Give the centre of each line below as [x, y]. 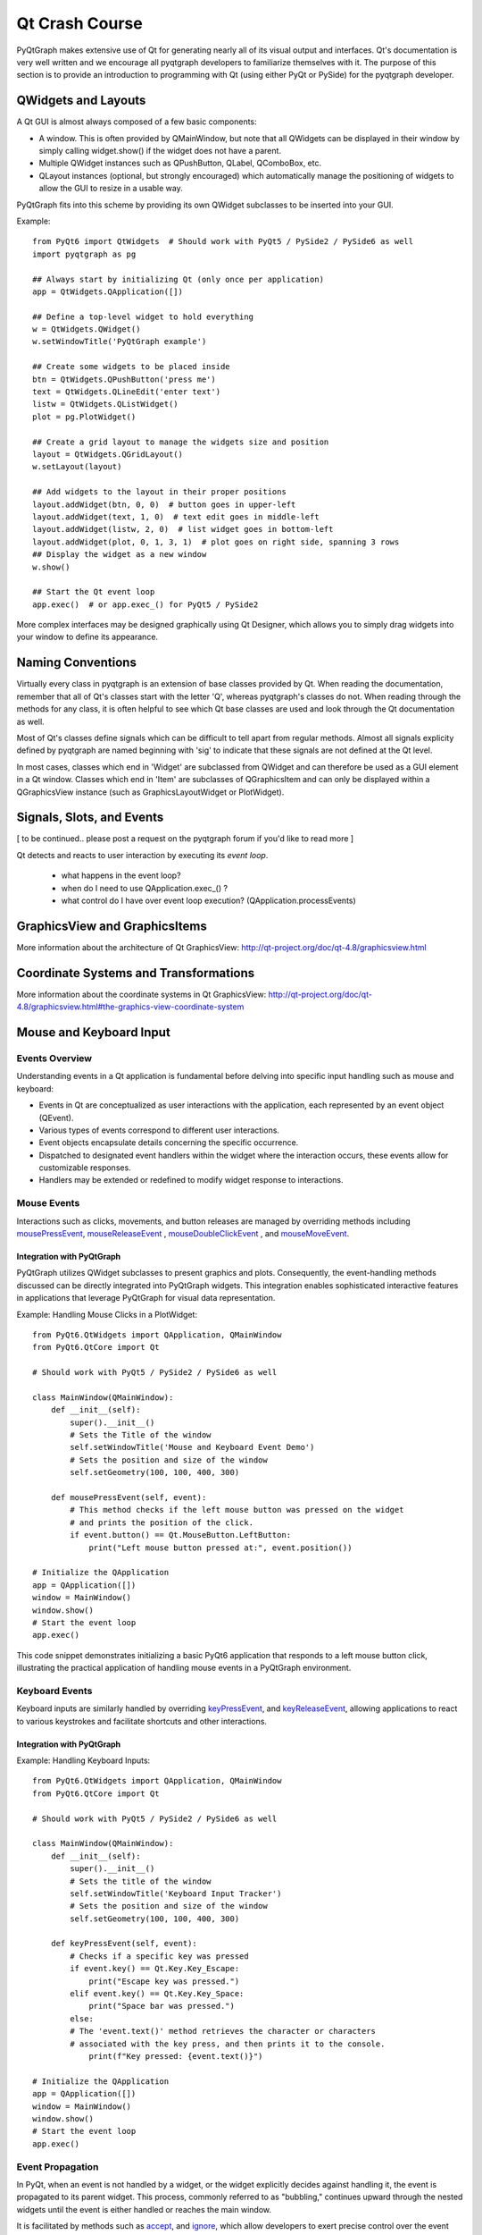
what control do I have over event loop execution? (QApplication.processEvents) [208, 900]
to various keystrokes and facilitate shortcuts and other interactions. [142, 1721]
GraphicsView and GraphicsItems [112, 926]
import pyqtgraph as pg [84, 254]
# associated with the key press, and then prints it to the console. [228, 2044]
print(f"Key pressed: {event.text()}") [176, 2056]
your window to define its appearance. [87, 637]
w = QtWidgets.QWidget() [87, 329]
